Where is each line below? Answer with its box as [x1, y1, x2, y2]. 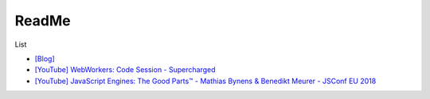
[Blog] [34, 54, 55, 63]
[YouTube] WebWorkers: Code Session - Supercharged [34, 65, 216, 74]
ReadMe [14, 12, 71, 29]
